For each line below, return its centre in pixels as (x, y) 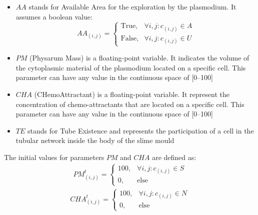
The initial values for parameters (54, 157)
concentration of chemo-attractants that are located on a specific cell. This (130, 104)
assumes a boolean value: (54, 16)
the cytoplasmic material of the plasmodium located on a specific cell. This (131, 67)
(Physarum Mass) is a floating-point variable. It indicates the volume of (139, 58)
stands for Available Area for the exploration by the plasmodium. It (132, 6)
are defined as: (174, 157)
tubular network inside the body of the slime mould (95, 140)
